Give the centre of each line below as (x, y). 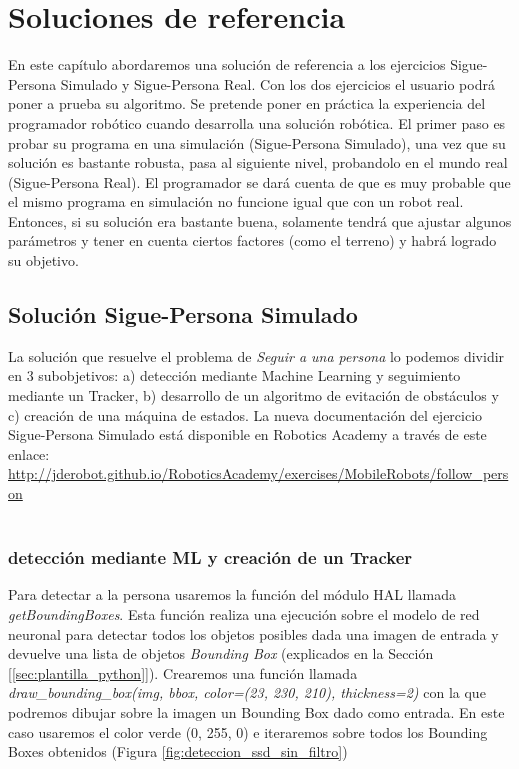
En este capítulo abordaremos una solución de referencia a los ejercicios (227, 64)
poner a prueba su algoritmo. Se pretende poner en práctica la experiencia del (247, 103)
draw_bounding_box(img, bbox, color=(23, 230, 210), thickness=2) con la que (247, 692)
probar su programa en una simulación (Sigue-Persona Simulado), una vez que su (257, 142)
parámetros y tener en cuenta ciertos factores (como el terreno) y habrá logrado (252, 240)
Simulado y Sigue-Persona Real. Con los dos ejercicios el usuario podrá (277, 83)
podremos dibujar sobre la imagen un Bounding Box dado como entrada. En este (256, 711)
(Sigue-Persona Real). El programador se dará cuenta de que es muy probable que (259, 181)
